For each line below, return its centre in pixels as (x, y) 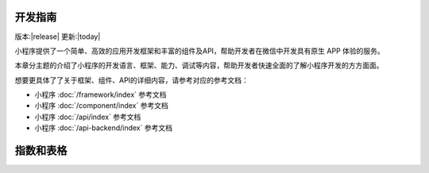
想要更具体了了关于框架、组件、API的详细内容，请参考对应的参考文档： (132, 80)
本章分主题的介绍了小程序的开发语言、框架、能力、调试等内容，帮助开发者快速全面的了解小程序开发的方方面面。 (199, 65)
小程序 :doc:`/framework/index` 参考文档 (100, 94)
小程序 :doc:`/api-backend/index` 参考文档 (103, 128)
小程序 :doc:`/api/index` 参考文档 (88, 117)
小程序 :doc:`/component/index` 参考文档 (101, 106)
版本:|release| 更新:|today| (58, 37)
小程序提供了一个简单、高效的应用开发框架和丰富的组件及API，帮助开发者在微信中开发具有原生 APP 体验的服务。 (199, 51)
